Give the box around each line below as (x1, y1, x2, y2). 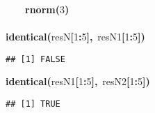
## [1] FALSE (6, 54, 65, 64)
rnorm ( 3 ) (25, 2, 70, 16)
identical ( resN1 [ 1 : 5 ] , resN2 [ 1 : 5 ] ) (6, 74, 150, 89)
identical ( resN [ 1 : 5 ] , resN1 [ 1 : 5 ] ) (6, 29, 145, 44)
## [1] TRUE (6, 99, 60, 110)
